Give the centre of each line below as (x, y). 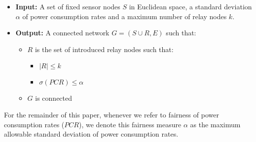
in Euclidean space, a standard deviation (190, 6)
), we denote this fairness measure (130, 124)
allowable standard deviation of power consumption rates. (91, 134)
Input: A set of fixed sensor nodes (68, 6)
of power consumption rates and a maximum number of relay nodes (125, 16)
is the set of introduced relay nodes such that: (104, 49)
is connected (54, 98)
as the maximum (215, 124)
